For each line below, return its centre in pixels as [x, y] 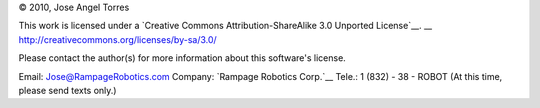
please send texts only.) [67, 90]
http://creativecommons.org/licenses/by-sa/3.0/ [117, 39]
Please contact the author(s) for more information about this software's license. [182, 58]
